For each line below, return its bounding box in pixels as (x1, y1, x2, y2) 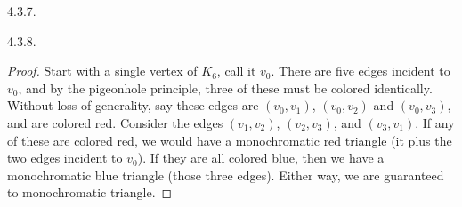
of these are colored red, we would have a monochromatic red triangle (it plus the (7, 131, 452, 149)
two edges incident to (7, 148, 123, 167)
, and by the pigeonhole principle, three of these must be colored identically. (18, 78, 433, 97)
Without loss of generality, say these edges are (7, 96, 259, 115)
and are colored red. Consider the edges (7, 113, 223, 131)
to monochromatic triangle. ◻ (7, 183, 173, 202)
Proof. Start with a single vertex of (7, 61, 198, 80)
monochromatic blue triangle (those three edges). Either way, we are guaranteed (7, 165, 444, 184)
